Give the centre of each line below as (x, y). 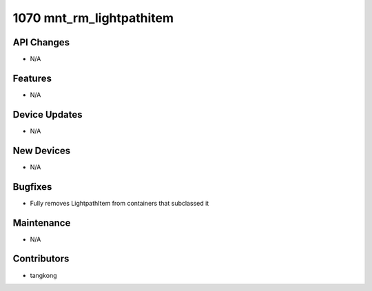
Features (32, 78)
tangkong (43, 275)
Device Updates (48, 115)
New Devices (42, 150)
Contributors (41, 259)
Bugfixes (32, 187)
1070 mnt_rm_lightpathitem (93, 18)
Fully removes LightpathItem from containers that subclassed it (120, 203)
